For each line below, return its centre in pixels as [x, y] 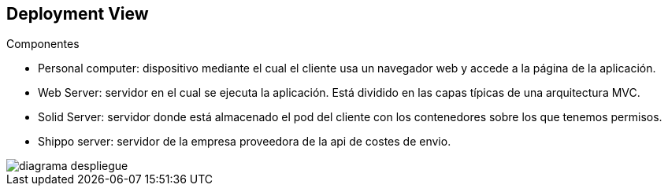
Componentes [43, 44]
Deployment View [78, 14]
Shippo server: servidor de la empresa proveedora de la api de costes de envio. [245, 142]
